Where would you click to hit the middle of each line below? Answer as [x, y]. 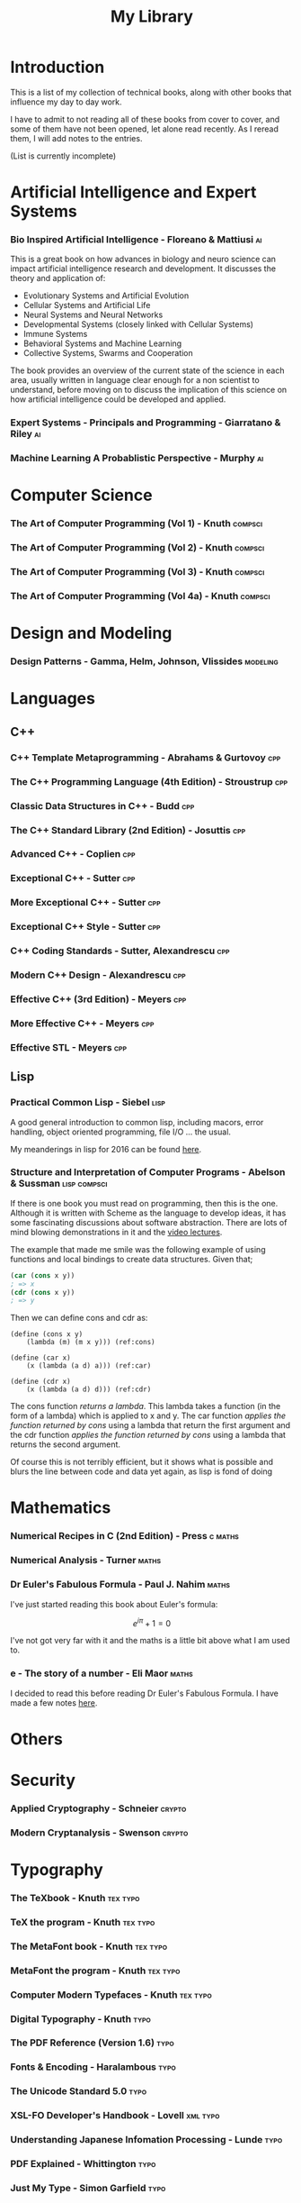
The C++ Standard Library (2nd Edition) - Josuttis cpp [128, 830]
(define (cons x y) [47, 1334]
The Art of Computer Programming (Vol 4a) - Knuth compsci [140, 596]
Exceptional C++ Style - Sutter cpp [85, 927]
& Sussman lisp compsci [59, 1184]
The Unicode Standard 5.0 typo [79, 2091]
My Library [152, 17]
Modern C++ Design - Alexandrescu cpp [98, 975]
